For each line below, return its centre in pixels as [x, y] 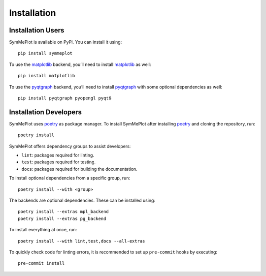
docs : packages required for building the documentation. [79, 169]
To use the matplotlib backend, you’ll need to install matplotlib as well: [80, 64]
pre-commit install [41, 263]
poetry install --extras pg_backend [62, 218]
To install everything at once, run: [43, 230]
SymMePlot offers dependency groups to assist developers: [70, 146]
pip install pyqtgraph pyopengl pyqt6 [65, 98]
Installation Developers [46, 112]
